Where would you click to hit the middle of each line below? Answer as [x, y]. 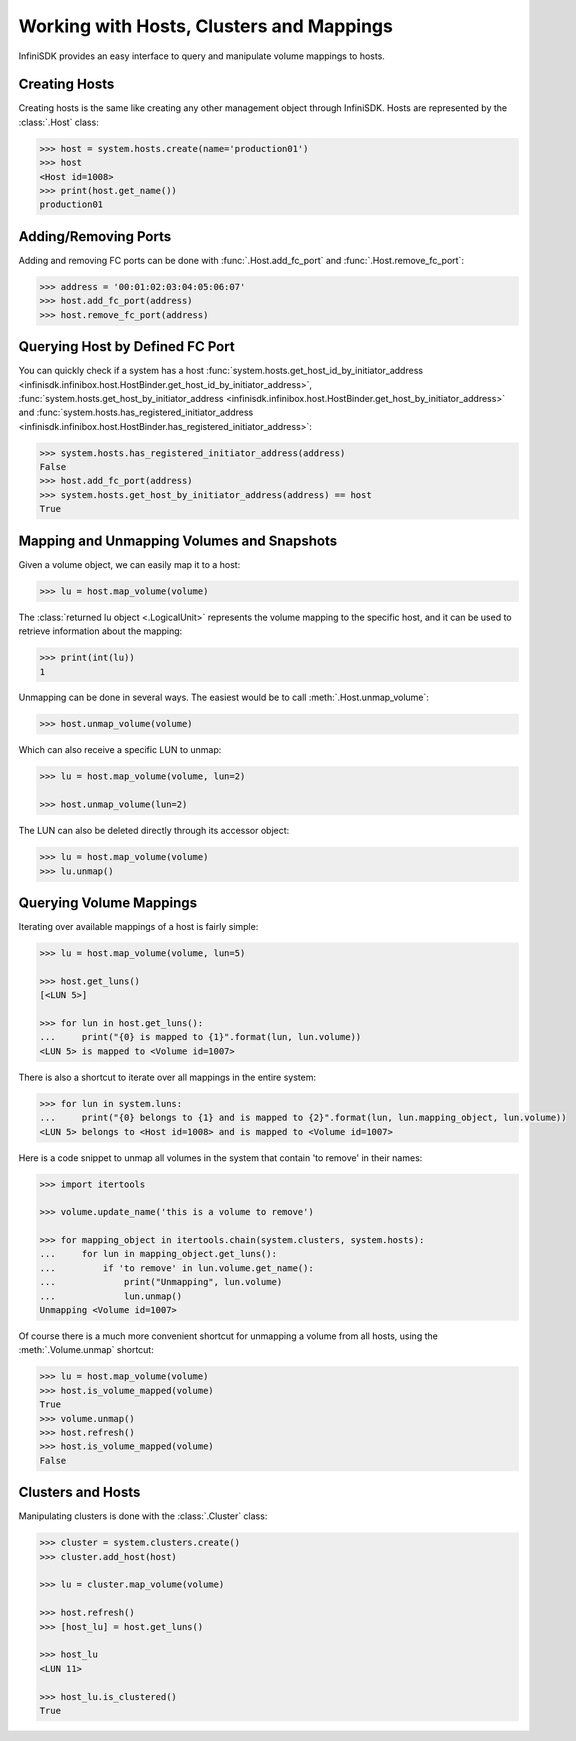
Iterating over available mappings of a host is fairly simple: [138, 927]
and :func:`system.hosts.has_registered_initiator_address [136, 412]
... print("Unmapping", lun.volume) [161, 1282]
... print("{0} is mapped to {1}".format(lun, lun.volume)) [200, 1037]
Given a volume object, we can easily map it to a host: [129, 564]
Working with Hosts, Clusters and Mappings [206, 26]
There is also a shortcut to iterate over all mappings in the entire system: [167, 1077]
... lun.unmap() [111, 1296]
